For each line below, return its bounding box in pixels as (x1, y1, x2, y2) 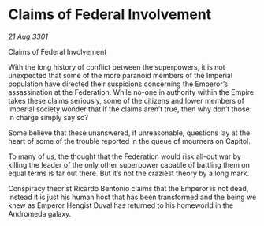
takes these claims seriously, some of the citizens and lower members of (8, 96, 244, 105)
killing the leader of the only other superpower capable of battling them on (8, 160, 251, 169)
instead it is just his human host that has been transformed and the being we (8, 192, 257, 202)
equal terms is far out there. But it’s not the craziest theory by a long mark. (8, 168, 250, 178)
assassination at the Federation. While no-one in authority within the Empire (8, 87, 255, 96)
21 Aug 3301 (8, 32, 49, 41)
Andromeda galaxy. (8, 209, 72, 218)
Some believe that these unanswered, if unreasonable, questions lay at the (8, 128, 251, 137)
